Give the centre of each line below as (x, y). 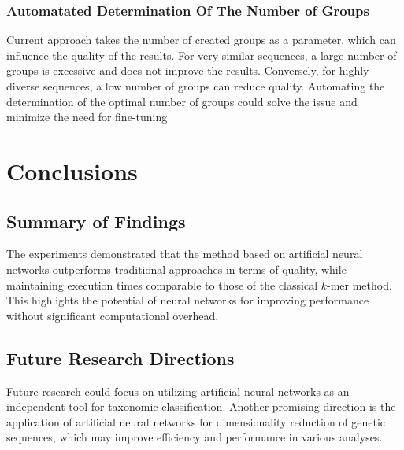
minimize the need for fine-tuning (87, 117)
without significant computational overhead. (113, 315)
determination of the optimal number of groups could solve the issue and (182, 101)
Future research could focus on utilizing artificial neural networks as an (178, 391)
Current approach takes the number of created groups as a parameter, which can (201, 40)
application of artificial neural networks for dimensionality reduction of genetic (196, 421)
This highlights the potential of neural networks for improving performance (188, 300)
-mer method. (360, 284)
